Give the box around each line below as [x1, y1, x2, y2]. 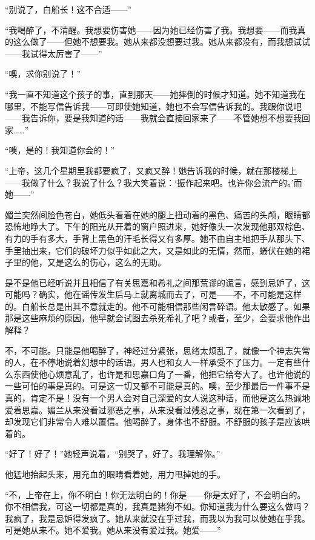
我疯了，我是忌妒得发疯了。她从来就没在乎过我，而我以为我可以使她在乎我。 [5, 512, 310, 524]
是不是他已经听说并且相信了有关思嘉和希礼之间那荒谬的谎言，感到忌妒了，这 [5, 276, 310, 288]
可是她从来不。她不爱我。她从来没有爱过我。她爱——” [5, 524, 221, 536]
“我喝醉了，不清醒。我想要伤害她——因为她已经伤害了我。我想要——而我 [5, 23, 297, 36]
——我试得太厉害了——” [5, 47, 102, 59]
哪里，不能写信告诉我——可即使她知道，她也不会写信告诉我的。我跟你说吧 [5, 99, 302, 112]
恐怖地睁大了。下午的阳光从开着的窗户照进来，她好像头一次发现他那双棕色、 [5, 220, 310, 233]
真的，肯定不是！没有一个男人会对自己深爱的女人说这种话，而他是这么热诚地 [5, 392, 310, 404]
